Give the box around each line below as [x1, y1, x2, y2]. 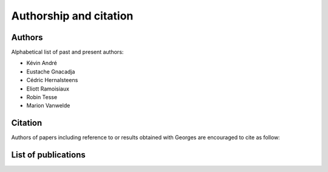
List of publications [11, 150, 86, 160]
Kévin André [26, 60, 57, 67]
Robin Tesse [26, 94, 58, 101]
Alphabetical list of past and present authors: [11, 49, 124, 56]
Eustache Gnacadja [26, 67, 75, 75]
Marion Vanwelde [26, 102, 70, 109]
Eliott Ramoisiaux [26, 85, 70, 92]
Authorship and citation [11, 9, 134, 22]
